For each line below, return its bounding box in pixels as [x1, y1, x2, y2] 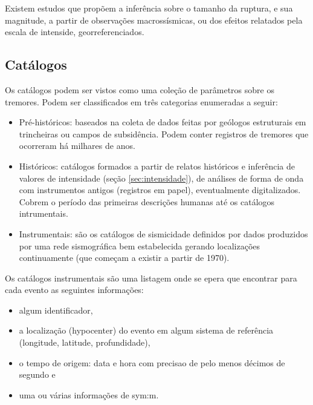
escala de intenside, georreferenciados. [5, 25, 144, 38]
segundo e [19, 368, 56, 381]
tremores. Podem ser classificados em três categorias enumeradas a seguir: [5, 95, 278, 108]
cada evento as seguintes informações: [5, 283, 144, 296]
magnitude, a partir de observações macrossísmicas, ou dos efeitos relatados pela [5, 13, 303, 26]
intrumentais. [19, 207, 68, 220]
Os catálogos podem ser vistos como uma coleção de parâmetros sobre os [5, 83, 274, 96]
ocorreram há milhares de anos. [19, 139, 135, 152]
